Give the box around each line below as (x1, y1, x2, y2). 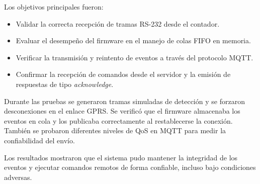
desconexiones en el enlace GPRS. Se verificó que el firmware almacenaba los (4, 106, 240, 116)
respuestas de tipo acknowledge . (16, 78, 114, 89)
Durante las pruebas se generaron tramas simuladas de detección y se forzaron (4, 96, 245, 106)
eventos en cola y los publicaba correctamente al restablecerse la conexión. (4, 115, 233, 126)
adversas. (4, 171, 32, 182)
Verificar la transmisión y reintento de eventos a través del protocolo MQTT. (16, 52, 253, 62)
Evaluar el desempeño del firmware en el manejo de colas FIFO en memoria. (16, 35, 251, 46)
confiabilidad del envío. (4, 135, 75, 145)
